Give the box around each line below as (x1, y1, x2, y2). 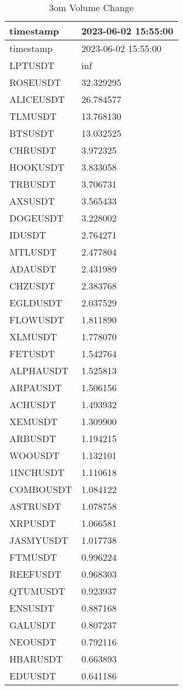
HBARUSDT (9, 652, 63, 665)
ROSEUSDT (9, 75, 61, 89)
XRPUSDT (9, 516, 56, 530)
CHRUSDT (9, 143, 56, 157)
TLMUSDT (9, 109, 57, 123)
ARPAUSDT (9, 381, 62, 394)
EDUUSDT (9, 669, 56, 682)
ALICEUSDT (9, 92, 65, 106)
